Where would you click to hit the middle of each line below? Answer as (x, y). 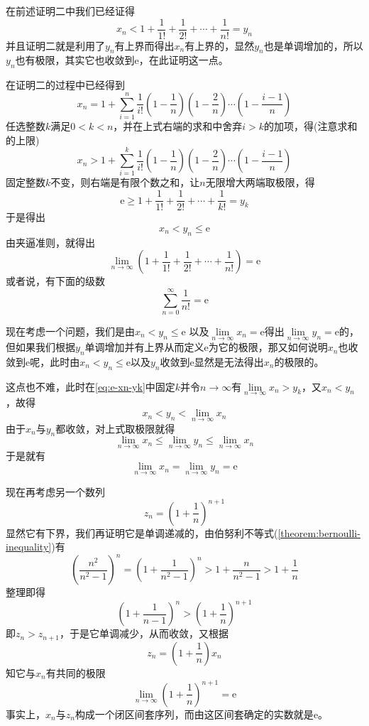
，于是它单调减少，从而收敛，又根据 (144, 633)
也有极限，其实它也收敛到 (75, 60)
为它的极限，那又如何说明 (268, 347)
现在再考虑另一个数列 (55, 491)
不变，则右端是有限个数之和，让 (125, 182)
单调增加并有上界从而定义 (144, 347)
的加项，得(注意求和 (311, 126)
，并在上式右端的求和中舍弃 (178, 126)
